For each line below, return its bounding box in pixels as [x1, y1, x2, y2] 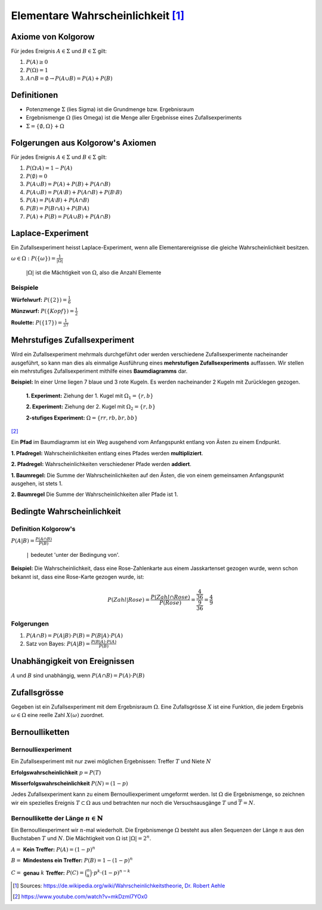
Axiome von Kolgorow [11, 32, 95, 42]
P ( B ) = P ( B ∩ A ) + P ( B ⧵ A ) [26, 205, 89, 212]
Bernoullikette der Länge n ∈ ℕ [11, 814, 104, 822]
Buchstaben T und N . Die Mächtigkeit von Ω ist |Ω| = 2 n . [11, 834, 151, 842]
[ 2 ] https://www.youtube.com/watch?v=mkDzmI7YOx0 [13, 893, 148, 900]
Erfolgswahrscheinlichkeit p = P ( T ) [11, 768, 101, 776]
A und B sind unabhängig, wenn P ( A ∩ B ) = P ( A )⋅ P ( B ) [11, 672, 145, 679]
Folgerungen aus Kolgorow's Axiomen [11, 137, 156, 148]
